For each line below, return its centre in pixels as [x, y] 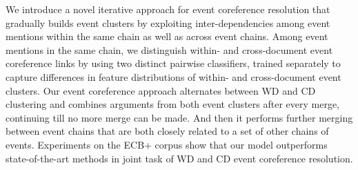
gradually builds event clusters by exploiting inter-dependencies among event [168, 22]
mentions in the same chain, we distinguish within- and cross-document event [169, 49]
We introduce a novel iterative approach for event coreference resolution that [168, 9]
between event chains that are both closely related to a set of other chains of [167, 131]
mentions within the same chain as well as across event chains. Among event [167, 36]
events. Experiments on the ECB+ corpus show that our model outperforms [167, 144]
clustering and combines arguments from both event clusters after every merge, [173, 104]
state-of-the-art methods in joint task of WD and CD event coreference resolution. [179, 158]
